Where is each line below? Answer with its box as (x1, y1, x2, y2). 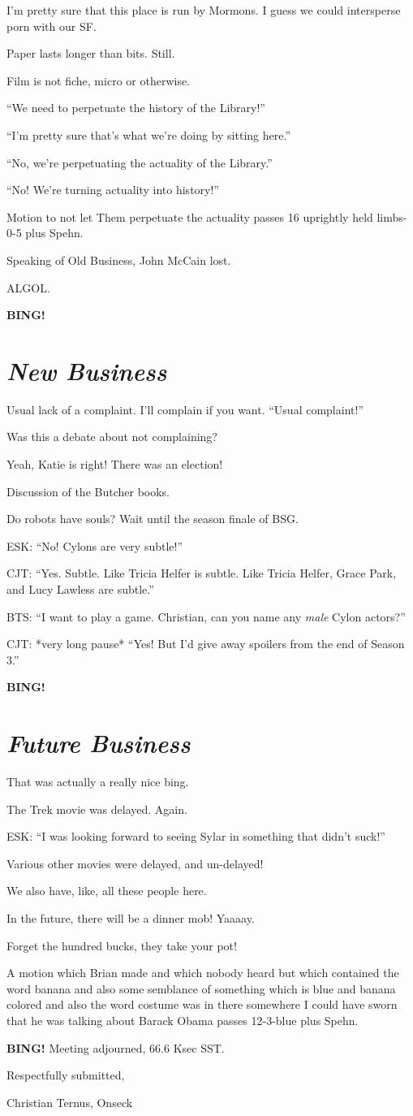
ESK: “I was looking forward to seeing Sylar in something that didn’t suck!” (6, 828, 385, 845)
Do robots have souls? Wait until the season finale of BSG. (6, 510, 299, 527)
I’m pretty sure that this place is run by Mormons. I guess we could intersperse (6, 2, 401, 18)
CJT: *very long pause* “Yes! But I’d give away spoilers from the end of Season (6, 635, 405, 652)
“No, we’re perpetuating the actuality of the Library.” (6, 154, 273, 171)
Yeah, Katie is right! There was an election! (6, 456, 223, 473)
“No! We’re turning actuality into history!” (6, 181, 219, 198)
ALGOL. (6, 279, 50, 296)
